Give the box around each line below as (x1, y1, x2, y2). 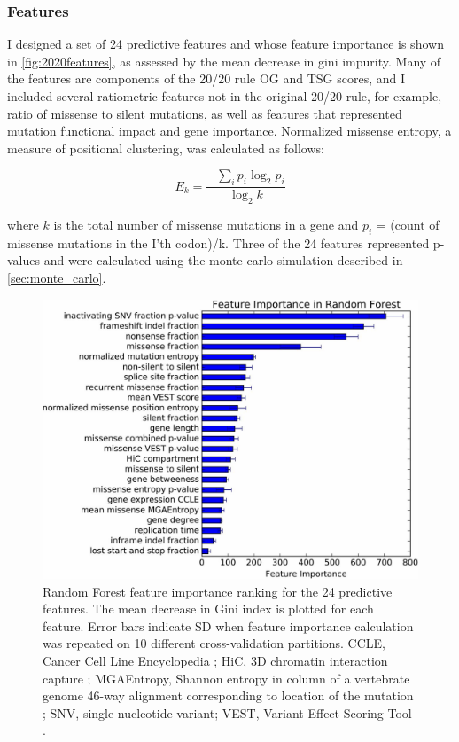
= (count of (376, 215, 440, 233)
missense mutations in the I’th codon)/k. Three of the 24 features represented (7, 233, 430, 252)
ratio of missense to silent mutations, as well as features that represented (7, 104, 402, 122)
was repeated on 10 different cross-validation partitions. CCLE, (43, 634, 386, 652)
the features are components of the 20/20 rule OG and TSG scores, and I (7, 69, 406, 88)
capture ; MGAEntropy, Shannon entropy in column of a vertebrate (43, 668, 410, 687)
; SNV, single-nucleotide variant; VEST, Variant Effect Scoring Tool (43, 703, 412, 722)
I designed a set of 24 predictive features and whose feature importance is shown (7, 35, 444, 53)
